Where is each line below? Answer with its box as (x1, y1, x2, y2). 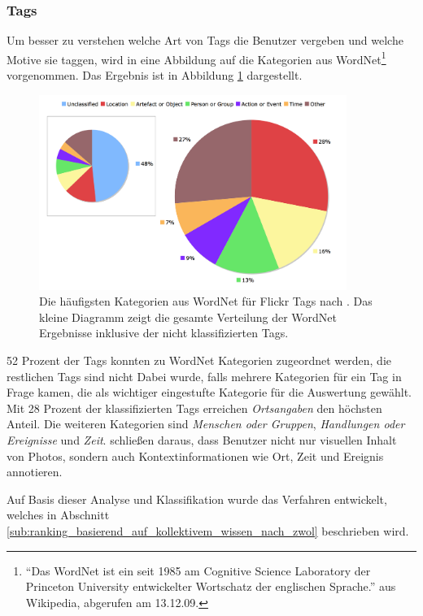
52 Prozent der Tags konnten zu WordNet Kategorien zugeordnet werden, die (7, 352, 392, 369)
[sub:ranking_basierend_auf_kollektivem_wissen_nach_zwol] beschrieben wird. (7, 522, 409, 539)
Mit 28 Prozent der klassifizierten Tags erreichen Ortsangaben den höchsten (7, 399, 382, 416)
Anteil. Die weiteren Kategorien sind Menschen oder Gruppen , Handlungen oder (7, 415, 405, 432)
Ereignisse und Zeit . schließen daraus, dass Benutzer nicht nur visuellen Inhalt (7, 432, 397, 448)
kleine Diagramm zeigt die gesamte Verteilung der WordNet (39, 308, 337, 325)
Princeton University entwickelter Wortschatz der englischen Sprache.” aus (25, 578, 396, 595)
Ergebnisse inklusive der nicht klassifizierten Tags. (39, 324, 289, 341)
